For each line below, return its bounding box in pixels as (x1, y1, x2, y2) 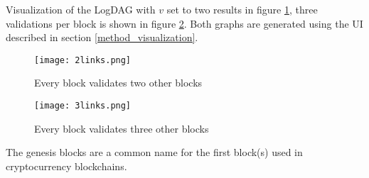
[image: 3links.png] (34, 101, 132, 111)
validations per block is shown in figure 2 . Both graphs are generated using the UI (6, 16, 363, 30)
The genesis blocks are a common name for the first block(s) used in (6, 145, 303, 160)
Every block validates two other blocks (34, 75, 203, 90)
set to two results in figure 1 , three (166, 2, 318, 16)
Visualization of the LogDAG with (6, 2, 156, 16)
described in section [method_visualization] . (6, 30, 198, 45)
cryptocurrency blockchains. (6, 158, 127, 173)
